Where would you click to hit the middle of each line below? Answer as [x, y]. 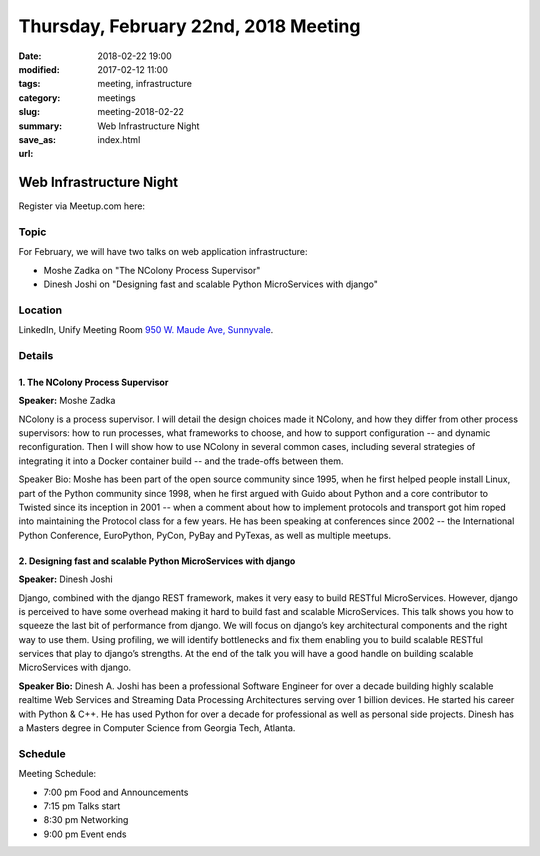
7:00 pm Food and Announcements [116, 792]
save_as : [37, 139]
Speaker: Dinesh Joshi [66, 579]
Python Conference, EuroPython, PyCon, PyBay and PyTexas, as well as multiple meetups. [205, 535]
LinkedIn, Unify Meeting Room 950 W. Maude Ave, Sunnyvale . [146, 330]
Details [36, 356]
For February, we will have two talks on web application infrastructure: [163, 252]
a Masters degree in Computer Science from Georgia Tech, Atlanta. [157, 728]
